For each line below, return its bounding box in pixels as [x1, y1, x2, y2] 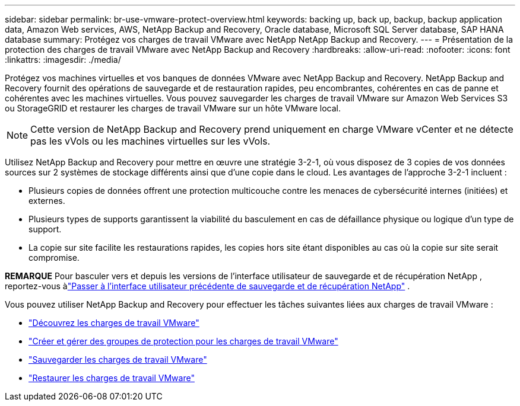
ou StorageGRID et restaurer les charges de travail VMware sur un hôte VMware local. [5, 103, 341, 113]
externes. [28, 196, 65, 206]
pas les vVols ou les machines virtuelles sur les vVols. [30, 135, 271, 147]
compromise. [28, 252, 80, 263]
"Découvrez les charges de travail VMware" [28, 318, 199, 328]
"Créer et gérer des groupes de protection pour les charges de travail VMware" [28, 336, 338, 346]
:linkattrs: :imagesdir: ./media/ [5, 55, 121, 65]
